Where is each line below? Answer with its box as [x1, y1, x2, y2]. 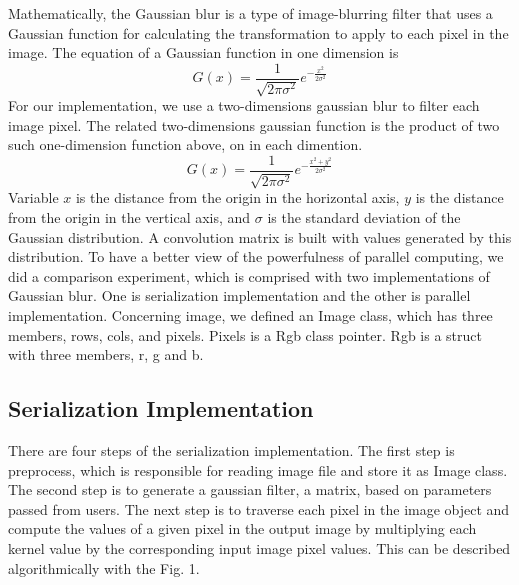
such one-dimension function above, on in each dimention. [8, 134, 363, 155]
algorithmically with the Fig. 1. [8, 557, 200, 578]
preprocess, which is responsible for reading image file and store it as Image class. [8, 459, 508, 480]
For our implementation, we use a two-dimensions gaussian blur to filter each [8, 95, 480, 116]
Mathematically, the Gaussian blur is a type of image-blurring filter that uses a [8, 3, 493, 23]
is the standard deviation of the [267, 207, 461, 228]
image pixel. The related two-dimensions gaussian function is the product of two [8, 114, 500, 135]
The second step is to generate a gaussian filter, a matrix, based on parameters [8, 479, 492, 500]
